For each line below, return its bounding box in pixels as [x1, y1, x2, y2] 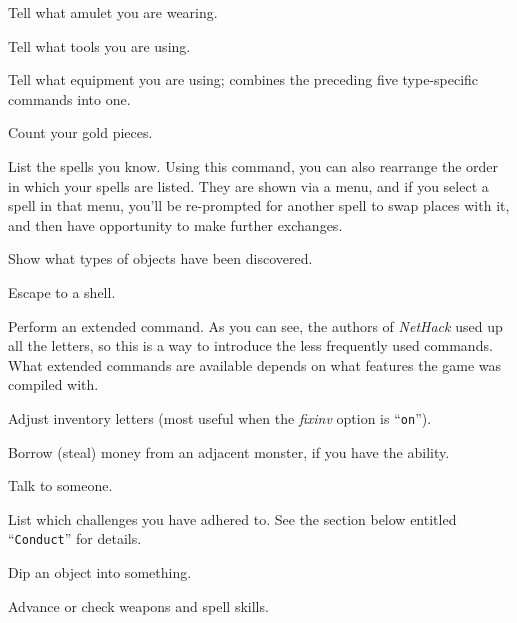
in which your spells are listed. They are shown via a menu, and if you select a [8, 175, 489, 196]
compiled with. [8, 374, 99, 395]
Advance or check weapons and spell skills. [8, 595, 269, 616]
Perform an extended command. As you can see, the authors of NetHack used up [8, 315, 503, 336]
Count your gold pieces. [8, 122, 153, 143]
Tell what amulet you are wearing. [8, 2, 218, 22]
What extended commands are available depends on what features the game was [8, 354, 502, 375]
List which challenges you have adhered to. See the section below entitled [8, 508, 457, 529]
